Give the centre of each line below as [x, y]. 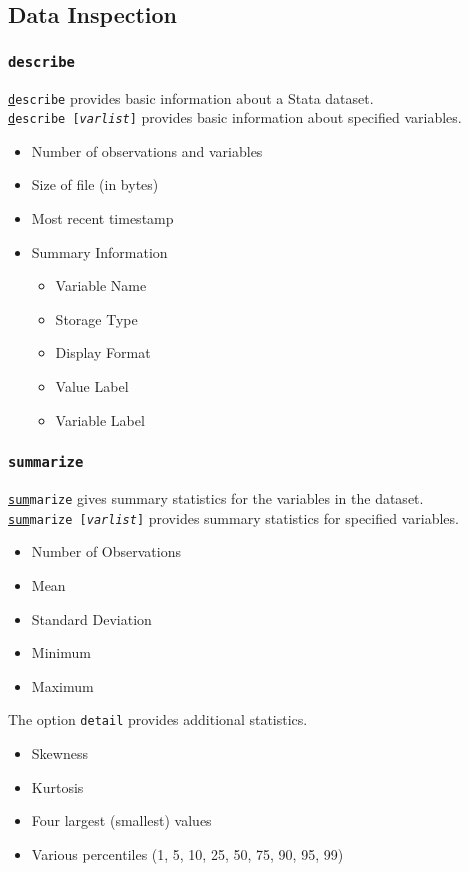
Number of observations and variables [147, 150]
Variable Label [100, 419]
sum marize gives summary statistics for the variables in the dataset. [216, 498]
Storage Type [96, 318]
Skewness [59, 752]
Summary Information [99, 251]
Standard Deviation [91, 618]
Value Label [92, 386]
